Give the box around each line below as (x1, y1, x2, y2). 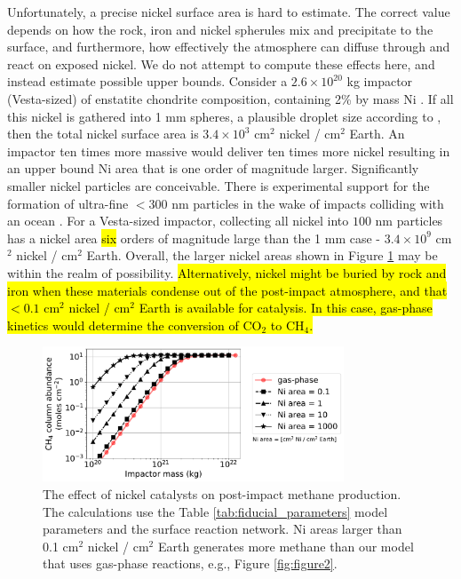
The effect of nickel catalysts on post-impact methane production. (43, 484, 401, 503)
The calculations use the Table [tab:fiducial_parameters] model (43, 502, 388, 520)
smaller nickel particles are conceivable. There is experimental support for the (7, 176, 430, 194)
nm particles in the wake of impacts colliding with (171, 194, 444, 212)
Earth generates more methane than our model (157, 536, 414, 555)
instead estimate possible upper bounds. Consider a (7, 72, 288, 91)
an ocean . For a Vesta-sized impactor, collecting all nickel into (7, 211, 349, 230)
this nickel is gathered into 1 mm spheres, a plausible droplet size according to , (7, 107, 441, 125)
